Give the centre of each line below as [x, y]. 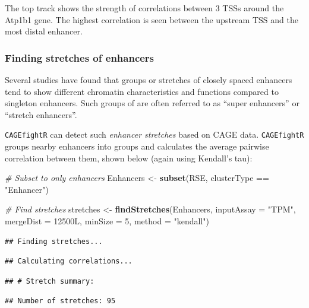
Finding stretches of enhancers [80, 57]
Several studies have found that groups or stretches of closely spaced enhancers [149, 80]
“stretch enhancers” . [41, 114]
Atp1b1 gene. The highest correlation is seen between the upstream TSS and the [152, 19]
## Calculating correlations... [69, 261]
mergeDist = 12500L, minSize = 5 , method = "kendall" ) [107, 221]
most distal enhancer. [44, 31]
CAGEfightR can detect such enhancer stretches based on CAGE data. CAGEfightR [154, 134]
